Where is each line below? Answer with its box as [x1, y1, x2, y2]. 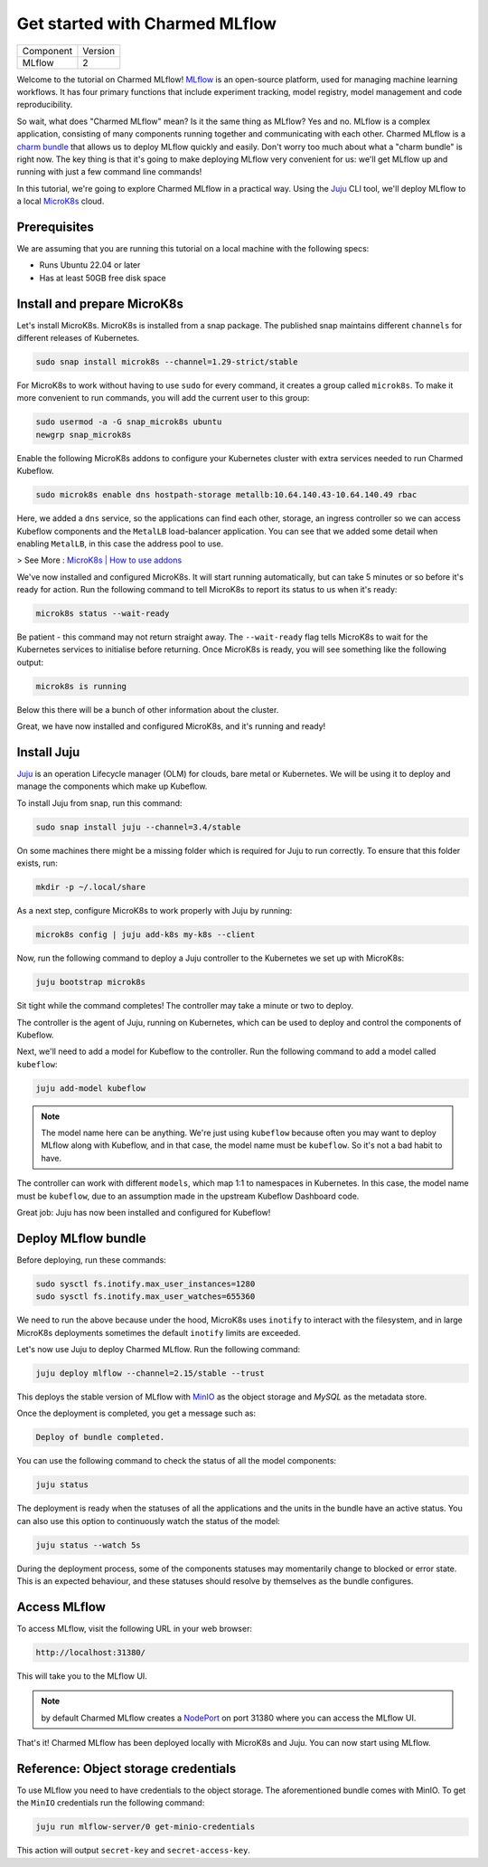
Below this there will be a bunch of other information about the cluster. [16, 704, 279, 715]
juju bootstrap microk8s [35, 977, 146, 988]
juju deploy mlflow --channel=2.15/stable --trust [35, 1369, 266, 1379]
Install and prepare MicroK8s [16, 296, 184, 311]
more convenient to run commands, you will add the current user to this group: [16, 393, 310, 403]
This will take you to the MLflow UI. [16, 1670, 148, 1682]
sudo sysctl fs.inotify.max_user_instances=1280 [35, 1278, 256, 1289]
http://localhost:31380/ [35, 1647, 146, 1657]
